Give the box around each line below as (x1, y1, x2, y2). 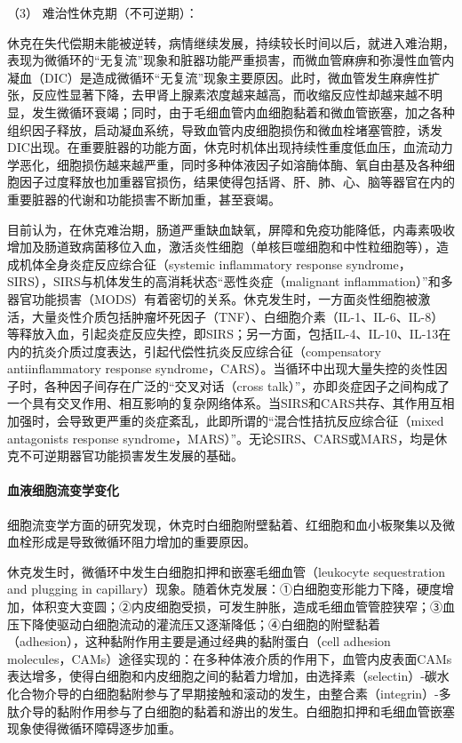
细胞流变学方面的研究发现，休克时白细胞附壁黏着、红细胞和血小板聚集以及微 (7, 515, 455, 533)
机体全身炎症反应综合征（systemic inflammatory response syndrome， (19, 254, 411, 273)
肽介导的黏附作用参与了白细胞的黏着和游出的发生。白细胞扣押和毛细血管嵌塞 (7, 701, 455, 720)
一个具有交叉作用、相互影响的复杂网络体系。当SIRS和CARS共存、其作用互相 (7, 394, 455, 412)
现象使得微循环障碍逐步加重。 (7, 719, 181, 738)
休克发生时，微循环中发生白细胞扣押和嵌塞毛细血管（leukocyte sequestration (7, 562, 445, 580)
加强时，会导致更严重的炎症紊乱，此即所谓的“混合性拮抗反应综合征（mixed (7, 411, 444, 430)
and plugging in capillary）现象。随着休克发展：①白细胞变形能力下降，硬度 (7, 579, 442, 598)
